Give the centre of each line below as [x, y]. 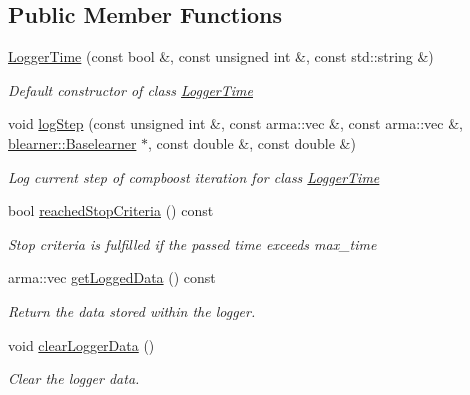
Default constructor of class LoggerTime [130, 89]
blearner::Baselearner [72, 142]
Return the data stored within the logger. [132, 310]
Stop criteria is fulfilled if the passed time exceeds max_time [192, 243]
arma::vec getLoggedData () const [112, 277]
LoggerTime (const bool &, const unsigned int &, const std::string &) [221, 56]
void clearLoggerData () [81, 344]
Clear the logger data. [74, 378]
